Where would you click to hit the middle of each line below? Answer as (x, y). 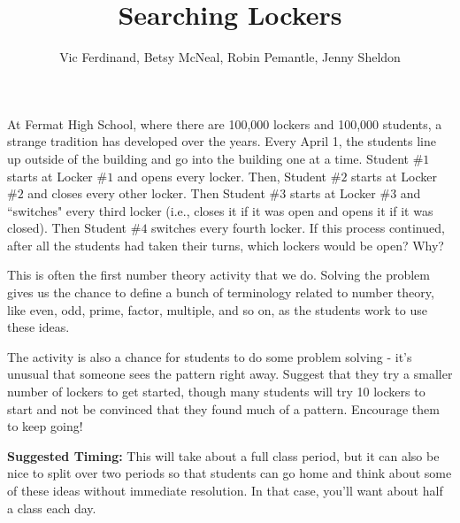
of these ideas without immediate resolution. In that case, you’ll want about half (225, 490)
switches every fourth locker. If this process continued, (298, 228)
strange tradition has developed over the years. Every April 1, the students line (222, 141)
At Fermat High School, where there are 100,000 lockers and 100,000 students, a (225, 123)
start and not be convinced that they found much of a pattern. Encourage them (223, 408)
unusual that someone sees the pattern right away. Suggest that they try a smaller (230, 374)
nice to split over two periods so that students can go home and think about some (230, 473)
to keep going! (45, 426)
